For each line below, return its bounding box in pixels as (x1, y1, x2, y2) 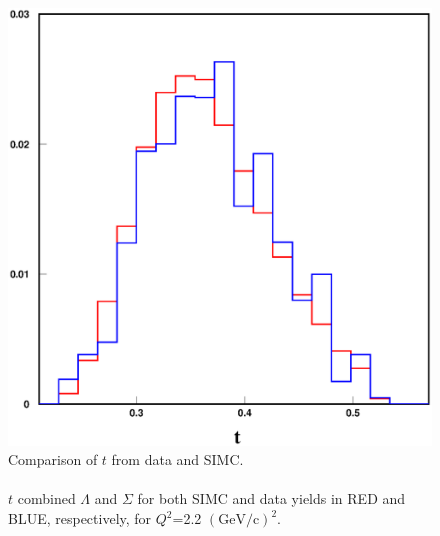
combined (17, 488, 76, 509)
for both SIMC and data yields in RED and (137, 488, 406, 509)
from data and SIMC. (111, 449, 244, 470)
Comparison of (8, 449, 98, 470)
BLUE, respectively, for (8, 508, 152, 529)
